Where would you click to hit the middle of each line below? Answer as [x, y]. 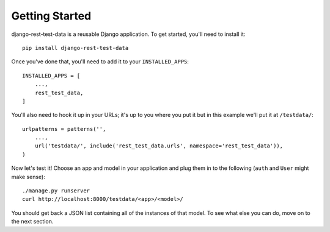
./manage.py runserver [56, 191]
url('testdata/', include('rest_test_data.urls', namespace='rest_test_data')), [159, 146]
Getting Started [51, 16]
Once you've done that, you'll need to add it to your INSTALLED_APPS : [100, 62]
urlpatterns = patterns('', [64, 129]
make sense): [28, 177]
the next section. [32, 222]
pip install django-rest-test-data [75, 48]
